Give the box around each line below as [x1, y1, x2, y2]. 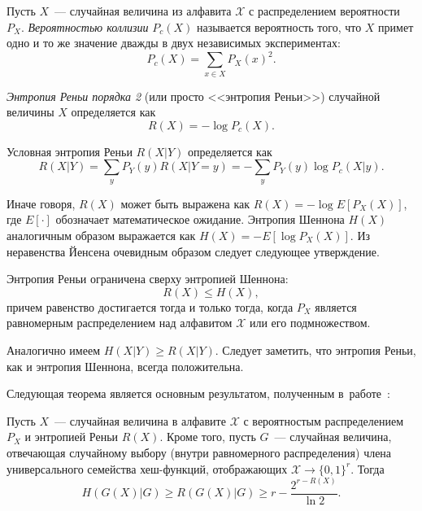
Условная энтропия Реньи [7, 142, 133, 159]
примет [378, 18, 414, 35]
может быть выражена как [120, 194, 250, 212]
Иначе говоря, [7, 194, 76, 212]
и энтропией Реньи [24, 428, 119, 445]
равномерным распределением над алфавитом [7, 314, 233, 331]
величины [7, 103, 54, 120]
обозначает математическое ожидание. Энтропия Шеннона [55, 211, 345, 228]
